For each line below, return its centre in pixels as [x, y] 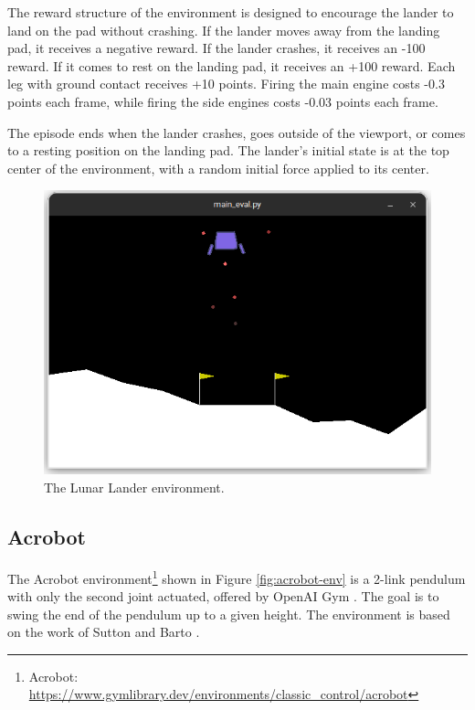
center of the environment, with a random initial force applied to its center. [218, 168]
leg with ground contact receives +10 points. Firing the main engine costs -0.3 [226, 84]
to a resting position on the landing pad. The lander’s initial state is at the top [228, 150]
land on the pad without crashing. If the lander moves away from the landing [224, 30]
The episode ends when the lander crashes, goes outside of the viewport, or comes [237, 132]
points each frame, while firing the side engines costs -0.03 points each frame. [223, 101]
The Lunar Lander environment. [134, 487]
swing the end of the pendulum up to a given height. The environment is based [229, 614]
